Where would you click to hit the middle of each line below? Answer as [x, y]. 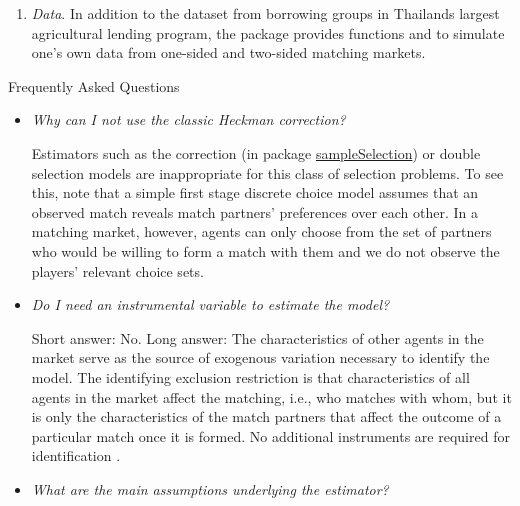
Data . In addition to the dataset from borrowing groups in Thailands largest [265, 13]
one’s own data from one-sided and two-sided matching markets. [228, 52]
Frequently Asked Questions [94, 85]
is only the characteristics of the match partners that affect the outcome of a [266, 416]
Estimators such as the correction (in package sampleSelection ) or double [256, 152]
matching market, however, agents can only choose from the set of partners [261, 231]
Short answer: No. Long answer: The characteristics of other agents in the [257, 337]
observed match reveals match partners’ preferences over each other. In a [255, 211]
